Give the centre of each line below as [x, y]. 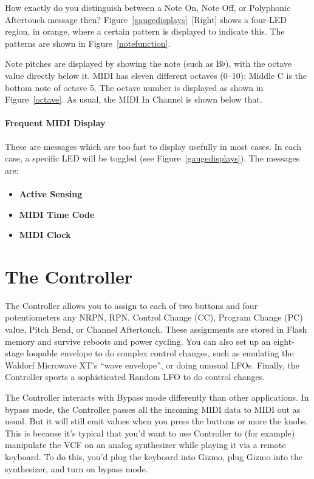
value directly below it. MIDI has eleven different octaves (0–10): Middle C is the [156, 75]
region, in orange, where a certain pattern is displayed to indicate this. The [145, 31]
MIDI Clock [45, 235]
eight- [284, 341]
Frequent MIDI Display [55, 123]
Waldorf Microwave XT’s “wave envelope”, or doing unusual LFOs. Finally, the [152, 365]
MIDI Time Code [57, 214]
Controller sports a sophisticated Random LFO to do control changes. [135, 377]
